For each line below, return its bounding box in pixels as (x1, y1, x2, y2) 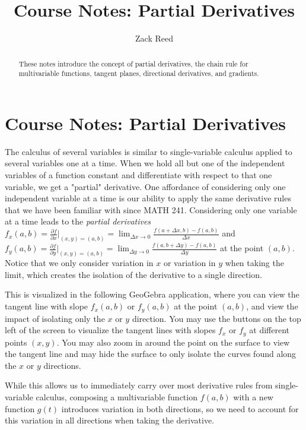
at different (249, 324, 290, 336)
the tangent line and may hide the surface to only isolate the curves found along (5, 347, 297, 360)
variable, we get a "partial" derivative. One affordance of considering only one (5, 180, 286, 192)
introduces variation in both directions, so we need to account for (61, 402, 299, 415)
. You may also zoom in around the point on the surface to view (56, 336, 290, 348)
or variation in (163, 257, 216, 269)
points (5, 336, 27, 348)
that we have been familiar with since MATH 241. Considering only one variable (5, 203, 297, 216)
